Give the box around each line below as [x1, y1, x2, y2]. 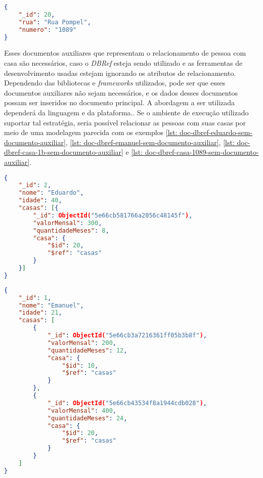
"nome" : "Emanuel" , [18, 301, 84, 309]
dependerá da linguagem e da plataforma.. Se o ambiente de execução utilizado [4, 107, 249, 117]
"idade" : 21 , [18, 309, 62, 317]
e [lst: [125, 147, 143, 157]
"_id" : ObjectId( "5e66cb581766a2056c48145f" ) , [33, 211, 193, 219]
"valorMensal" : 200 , [47, 339, 116, 346]
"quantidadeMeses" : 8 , [33, 227, 109, 234]
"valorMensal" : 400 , [47, 407, 116, 414]
